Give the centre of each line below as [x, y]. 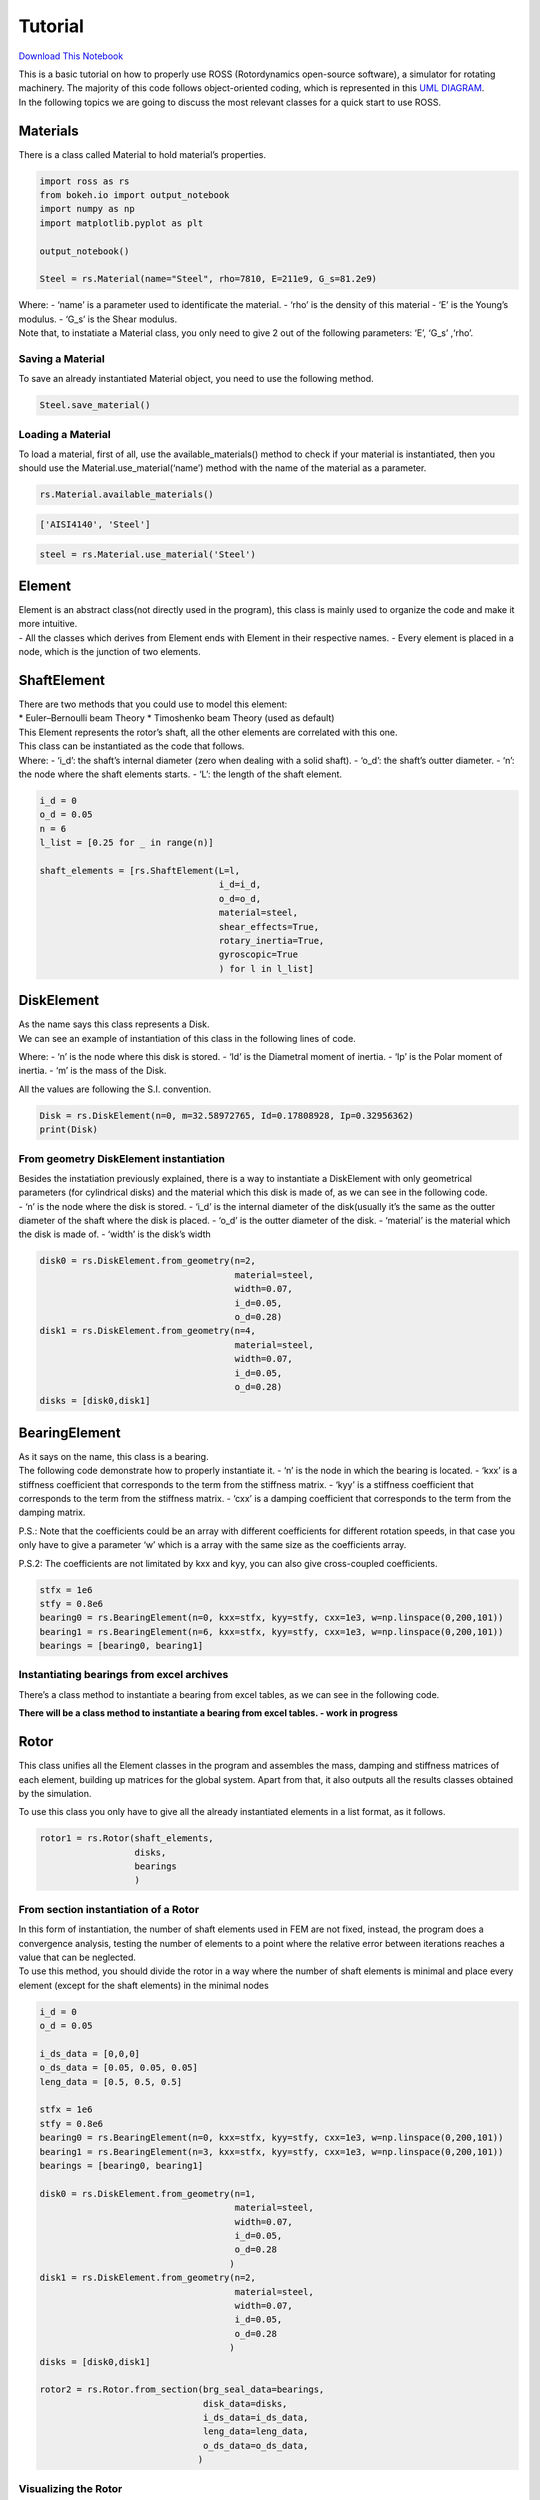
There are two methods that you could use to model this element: [153, 704]
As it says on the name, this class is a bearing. [113, 1456]
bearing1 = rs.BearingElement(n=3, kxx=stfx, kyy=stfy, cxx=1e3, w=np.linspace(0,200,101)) [271, 2151]
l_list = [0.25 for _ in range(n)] [126, 843]
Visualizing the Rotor [70, 2488]
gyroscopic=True [258, 954]
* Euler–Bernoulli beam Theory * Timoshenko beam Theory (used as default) [176, 718]
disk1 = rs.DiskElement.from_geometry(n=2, [148, 2278]
